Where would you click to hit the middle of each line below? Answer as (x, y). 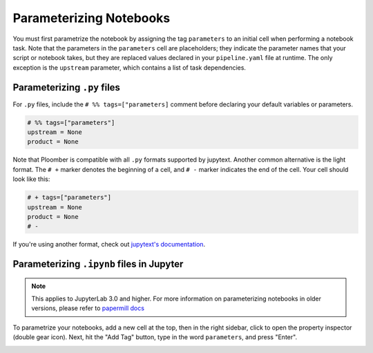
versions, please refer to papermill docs (88, 308)
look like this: (31, 179)
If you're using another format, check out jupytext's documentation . (109, 245)
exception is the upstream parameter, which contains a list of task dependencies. (130, 67)
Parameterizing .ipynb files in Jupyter (98, 264)
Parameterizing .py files (67, 87)
